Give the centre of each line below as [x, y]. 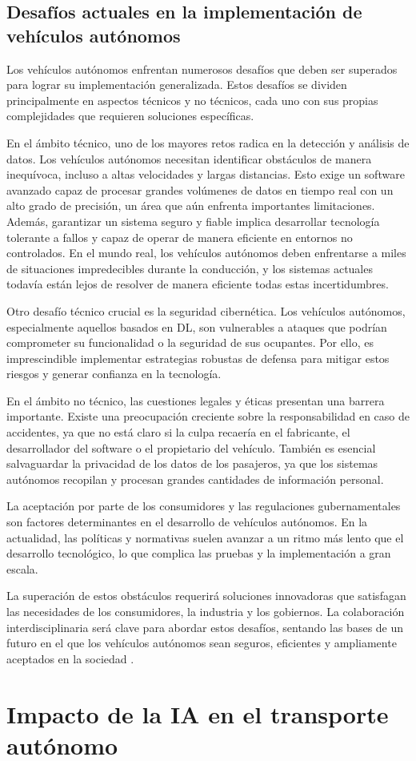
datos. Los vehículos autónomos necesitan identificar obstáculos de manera [189, 158]
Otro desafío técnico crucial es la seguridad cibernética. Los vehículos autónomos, [206, 310]
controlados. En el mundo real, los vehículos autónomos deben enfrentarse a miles [206, 253]
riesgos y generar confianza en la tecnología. [114, 374]
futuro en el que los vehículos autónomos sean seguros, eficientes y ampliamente [202, 643]
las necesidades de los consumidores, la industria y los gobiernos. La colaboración [206, 611]
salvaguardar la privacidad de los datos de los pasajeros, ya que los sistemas [192, 463]
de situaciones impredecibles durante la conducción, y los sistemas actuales [190, 268]
